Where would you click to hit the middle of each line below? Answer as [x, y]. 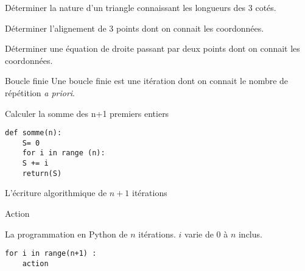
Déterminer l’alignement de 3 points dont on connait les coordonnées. [135, 28]
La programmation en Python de [66, 234]
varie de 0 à [206, 234]
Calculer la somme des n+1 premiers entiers [87, 113]
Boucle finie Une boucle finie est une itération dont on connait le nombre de [147, 81]
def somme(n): [33, 133]
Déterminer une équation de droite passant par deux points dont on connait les [152, 48]
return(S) [42, 173]
